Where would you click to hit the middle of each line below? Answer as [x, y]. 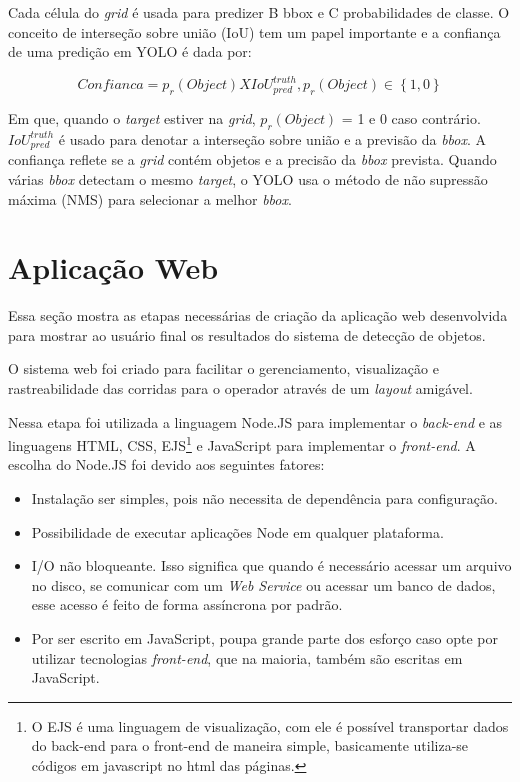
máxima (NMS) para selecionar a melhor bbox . [150, 198]
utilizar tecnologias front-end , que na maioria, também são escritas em [247, 657]
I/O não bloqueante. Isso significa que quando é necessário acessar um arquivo [271, 565]
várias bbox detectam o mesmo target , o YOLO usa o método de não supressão [248, 178]
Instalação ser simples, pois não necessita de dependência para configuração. [264, 498]
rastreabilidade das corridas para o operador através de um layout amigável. [240, 388]
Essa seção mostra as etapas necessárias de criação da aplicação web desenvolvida [258, 315]
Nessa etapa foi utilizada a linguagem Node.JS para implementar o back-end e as [255, 421]
